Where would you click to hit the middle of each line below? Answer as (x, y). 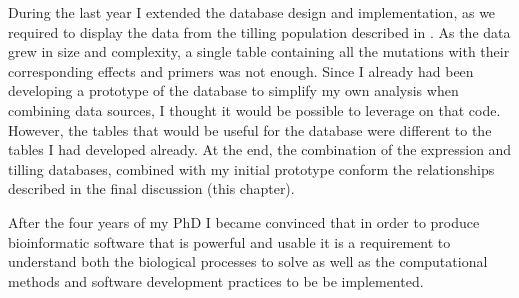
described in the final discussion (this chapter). (151, 188)
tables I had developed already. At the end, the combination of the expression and (260, 149)
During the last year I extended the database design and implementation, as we (252, 12)
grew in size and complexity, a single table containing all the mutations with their (259, 51)
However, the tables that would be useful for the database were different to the (250, 129)
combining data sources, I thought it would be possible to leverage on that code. (254, 109)
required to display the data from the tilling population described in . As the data (259, 31)
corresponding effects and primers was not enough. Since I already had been (241, 70)
